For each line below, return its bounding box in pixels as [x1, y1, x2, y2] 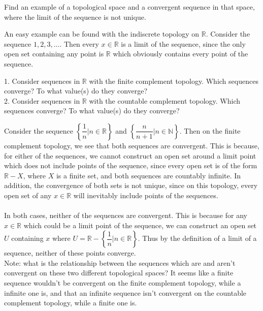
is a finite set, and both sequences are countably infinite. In [56, 170, 241, 180]
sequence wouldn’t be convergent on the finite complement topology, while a [4, 277, 241, 288]
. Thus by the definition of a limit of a [138, 233, 257, 243]
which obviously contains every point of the [113, 48, 248, 59]
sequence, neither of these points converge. [4, 247, 136, 258]
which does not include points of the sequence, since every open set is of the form [4, 160, 257, 171]
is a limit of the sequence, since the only [121, 38, 246, 49]
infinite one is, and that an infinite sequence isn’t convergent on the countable [4, 287, 247, 298]
